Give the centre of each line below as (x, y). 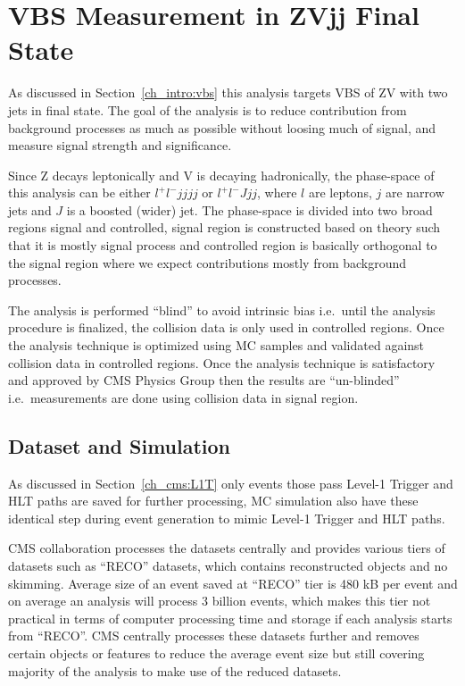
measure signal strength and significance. (120, 145)
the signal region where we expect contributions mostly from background (208, 262)
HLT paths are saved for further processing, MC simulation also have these (213, 501)
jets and (30, 209)
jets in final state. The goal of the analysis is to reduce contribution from (208, 109)
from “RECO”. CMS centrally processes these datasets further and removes (214, 636)
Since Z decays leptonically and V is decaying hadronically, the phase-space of (221, 175)
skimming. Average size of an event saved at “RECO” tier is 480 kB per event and (233, 583)
